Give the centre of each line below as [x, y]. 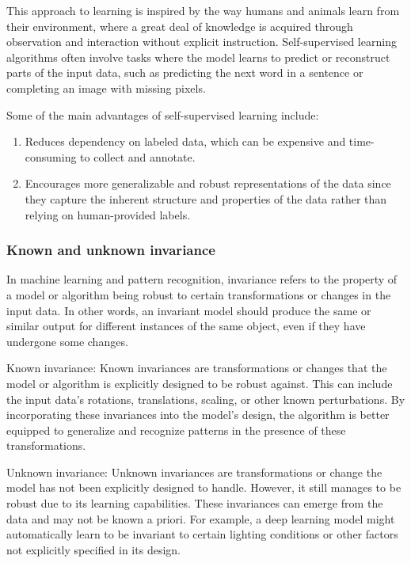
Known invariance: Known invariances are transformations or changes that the [197, 368]
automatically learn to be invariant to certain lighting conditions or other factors [202, 534]
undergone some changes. [67, 341]
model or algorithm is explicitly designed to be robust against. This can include [200, 383]
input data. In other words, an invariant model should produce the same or [189, 310]
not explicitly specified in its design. [93, 549]
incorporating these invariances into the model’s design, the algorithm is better [198, 415]
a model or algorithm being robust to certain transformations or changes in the [199, 294]
